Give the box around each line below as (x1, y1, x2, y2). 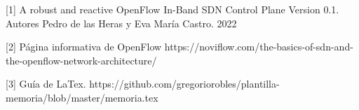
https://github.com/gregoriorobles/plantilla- (89, 76, 280, 91)
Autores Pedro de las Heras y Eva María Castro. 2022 (6, 15, 237, 30)
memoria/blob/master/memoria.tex (6, 90, 158, 104)
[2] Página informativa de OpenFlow (6, 39, 162, 54)
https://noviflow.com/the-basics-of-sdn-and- (164, 39, 353, 54)
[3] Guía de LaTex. (6, 76, 86, 91)
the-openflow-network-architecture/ (6, 53, 157, 67)
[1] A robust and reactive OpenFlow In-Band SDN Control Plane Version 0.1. (6, 2, 339, 16)
